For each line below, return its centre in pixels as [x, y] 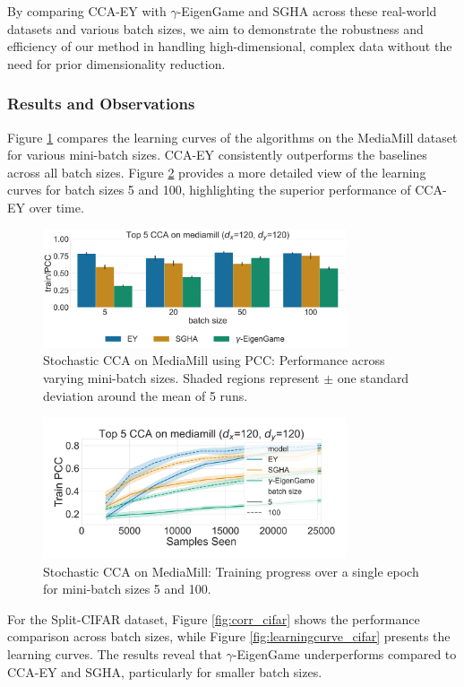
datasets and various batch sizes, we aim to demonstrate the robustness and [215, 28]
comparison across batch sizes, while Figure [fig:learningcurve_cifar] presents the [229, 636]
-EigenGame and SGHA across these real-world [307, 11]
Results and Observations [101, 104]
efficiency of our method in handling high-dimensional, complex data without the [230, 46]
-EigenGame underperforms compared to [344, 654]
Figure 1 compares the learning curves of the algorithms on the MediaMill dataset [232, 137]
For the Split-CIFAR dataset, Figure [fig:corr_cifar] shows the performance [214, 618]
